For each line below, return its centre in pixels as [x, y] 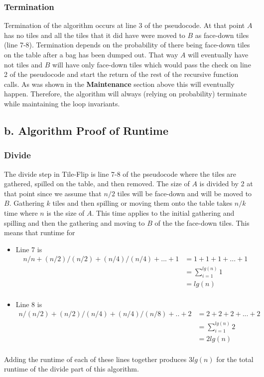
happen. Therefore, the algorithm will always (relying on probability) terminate [126, 94]
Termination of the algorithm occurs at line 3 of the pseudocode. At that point [125, 25]
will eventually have [218, 54]
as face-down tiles [222, 35]
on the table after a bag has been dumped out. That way [91, 54]
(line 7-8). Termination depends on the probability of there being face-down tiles [127, 45]
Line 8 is [29, 304]
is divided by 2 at [226, 184]
